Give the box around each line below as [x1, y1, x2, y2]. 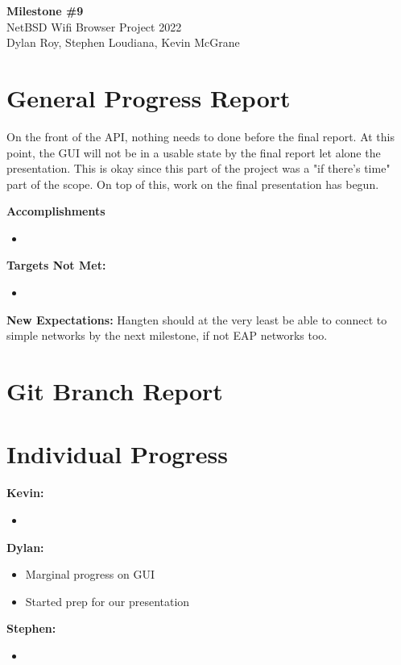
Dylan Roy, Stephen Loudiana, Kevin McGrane [6, 34, 240, 51]
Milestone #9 [6, 2, 84, 19]
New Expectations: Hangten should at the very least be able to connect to [6, 311, 387, 328]
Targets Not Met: [6, 257, 106, 274]
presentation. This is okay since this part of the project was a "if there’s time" [6, 160, 391, 177]
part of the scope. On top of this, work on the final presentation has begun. [6, 175, 379, 192]
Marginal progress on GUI [25, 566, 155, 583]
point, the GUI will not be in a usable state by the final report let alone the [6, 144, 381, 161]
